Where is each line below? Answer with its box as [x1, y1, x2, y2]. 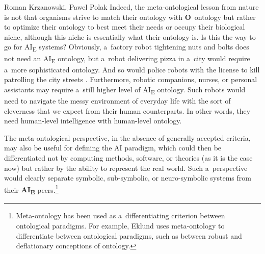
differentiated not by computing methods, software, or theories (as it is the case [4, 152, 253, 163]
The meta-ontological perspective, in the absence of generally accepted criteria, [4, 132, 251, 143]
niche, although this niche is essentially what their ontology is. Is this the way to [4, 31, 256, 42]
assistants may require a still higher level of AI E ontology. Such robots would [4, 84, 246, 96]
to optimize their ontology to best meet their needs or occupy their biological [4, 21, 245, 32]
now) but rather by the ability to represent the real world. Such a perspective [4, 162, 248, 173]
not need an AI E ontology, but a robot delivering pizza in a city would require [4, 53, 250, 65]
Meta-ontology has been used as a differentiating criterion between [16, 210, 225, 221]
